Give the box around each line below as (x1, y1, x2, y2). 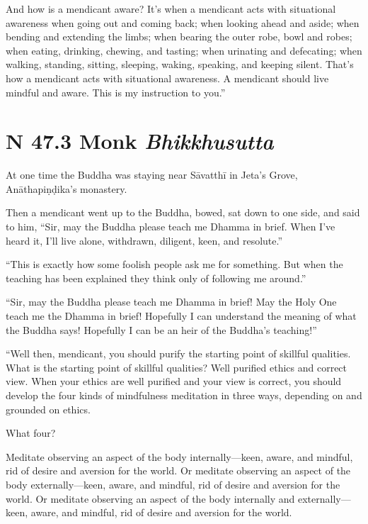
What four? (6, 425, 56, 440)
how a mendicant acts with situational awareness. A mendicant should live (6, 70, 329, 85)
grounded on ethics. (6, 401, 91, 416)
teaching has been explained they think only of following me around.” (6, 270, 306, 285)
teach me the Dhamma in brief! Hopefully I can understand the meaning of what (6, 308, 357, 323)
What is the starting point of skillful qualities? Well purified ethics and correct (6, 359, 347, 374)
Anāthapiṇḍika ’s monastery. (6, 181, 127, 196)
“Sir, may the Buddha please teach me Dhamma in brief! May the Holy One (6, 294, 337, 309)
